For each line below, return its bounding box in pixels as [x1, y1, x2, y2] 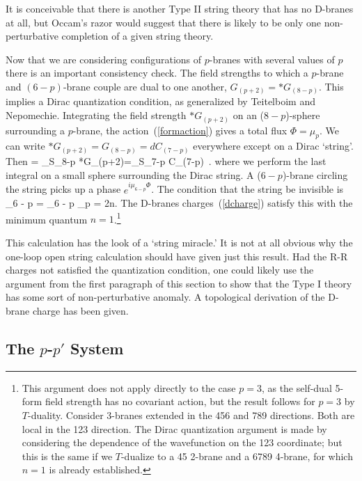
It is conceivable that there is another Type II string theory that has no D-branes [6, 1, 354, 15]
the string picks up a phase [6, 182, 121, 196]
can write [6, 139, 45, 153]
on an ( [233, 108, 265, 123]
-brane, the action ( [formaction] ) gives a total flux [72, 123, 288, 137]
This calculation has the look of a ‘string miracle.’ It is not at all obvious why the [6, 235, 353, 249]
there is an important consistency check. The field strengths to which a [6, 65, 308, 80]
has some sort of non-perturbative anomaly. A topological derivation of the [6, 290, 325, 304]
